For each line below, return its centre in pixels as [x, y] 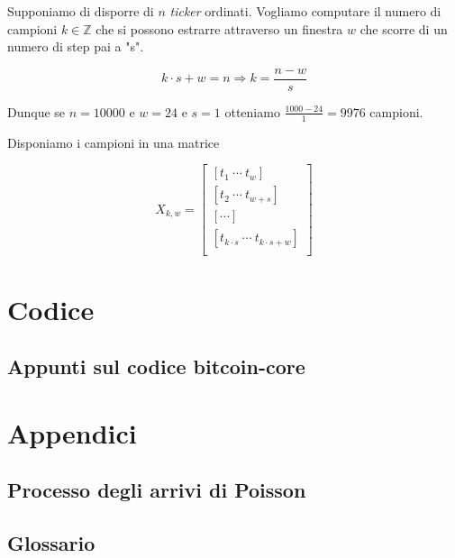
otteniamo [252, 111]
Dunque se [36, 111]
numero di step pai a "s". [76, 46]
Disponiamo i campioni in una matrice [114, 142]
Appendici [72, 432]
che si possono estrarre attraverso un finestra [219, 28]
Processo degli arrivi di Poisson [157, 490]
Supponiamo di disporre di [81, 11]
